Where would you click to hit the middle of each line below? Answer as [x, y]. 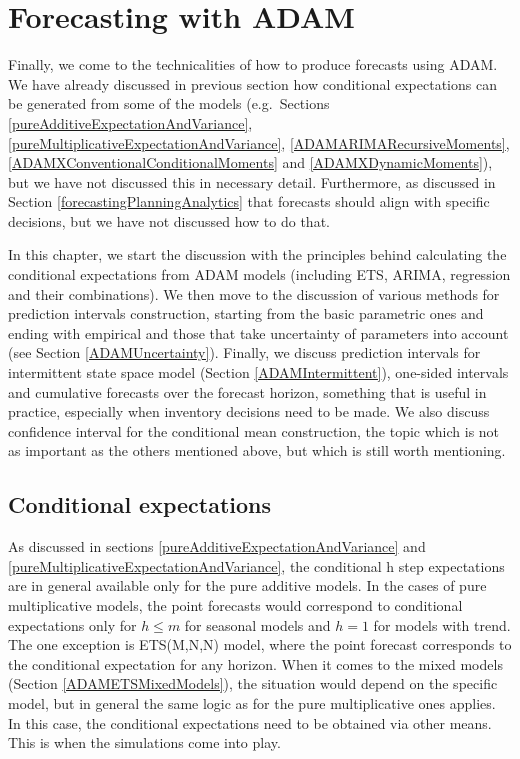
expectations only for [72, 624]
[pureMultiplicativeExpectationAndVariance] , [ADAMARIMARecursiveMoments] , [259, 142]
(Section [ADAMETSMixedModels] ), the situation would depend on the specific [253, 683]
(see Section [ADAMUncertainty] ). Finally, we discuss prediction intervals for [244, 352]
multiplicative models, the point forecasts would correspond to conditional [235, 604]
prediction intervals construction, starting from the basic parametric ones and [246, 313]
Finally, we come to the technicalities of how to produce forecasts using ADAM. [253, 64]
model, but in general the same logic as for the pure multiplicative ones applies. [252, 702]
